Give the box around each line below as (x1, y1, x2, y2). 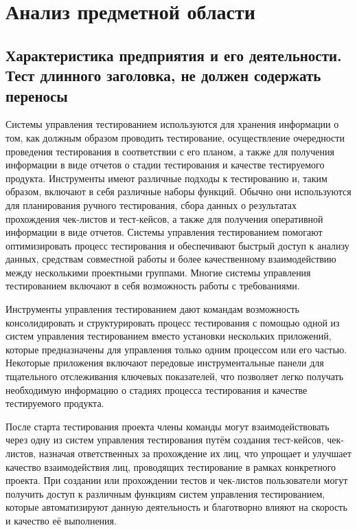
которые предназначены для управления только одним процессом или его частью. (5, 342, 347, 356)
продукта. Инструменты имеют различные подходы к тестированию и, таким (5, 170, 327, 185)
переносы (5, 85, 68, 106)
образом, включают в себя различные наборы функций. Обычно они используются (5, 184, 352, 199)
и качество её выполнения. (5, 513, 117, 527)
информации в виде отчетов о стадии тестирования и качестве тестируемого (5, 157, 325, 172)
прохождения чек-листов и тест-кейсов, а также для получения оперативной (5, 211, 323, 225)
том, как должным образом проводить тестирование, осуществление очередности (5, 130, 345, 144)
